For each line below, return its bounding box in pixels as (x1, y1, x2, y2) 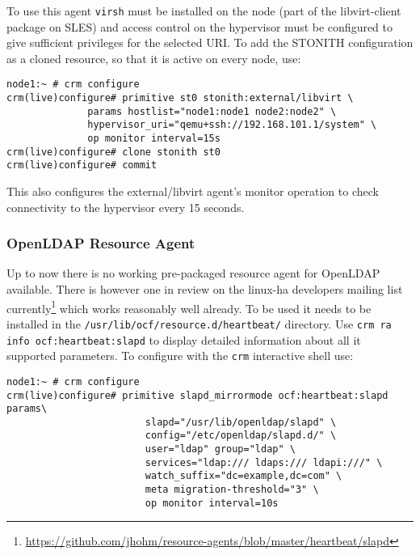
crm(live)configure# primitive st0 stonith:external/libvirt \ (6, 92, 354, 104)
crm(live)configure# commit (6, 159, 157, 172)
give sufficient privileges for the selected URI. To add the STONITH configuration (6, 34, 414, 51)
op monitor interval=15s (87, 133, 220, 145)
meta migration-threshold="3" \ (145, 484, 319, 496)
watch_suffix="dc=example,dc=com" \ (145, 470, 342, 482)
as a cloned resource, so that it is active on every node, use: (6, 49, 301, 66)
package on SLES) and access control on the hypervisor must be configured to (6, 18, 393, 35)
